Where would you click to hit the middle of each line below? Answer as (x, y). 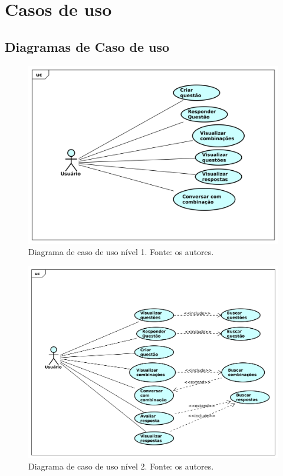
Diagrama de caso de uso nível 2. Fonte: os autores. (121, 466)
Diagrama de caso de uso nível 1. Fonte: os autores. (121, 252)
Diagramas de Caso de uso (87, 46)
